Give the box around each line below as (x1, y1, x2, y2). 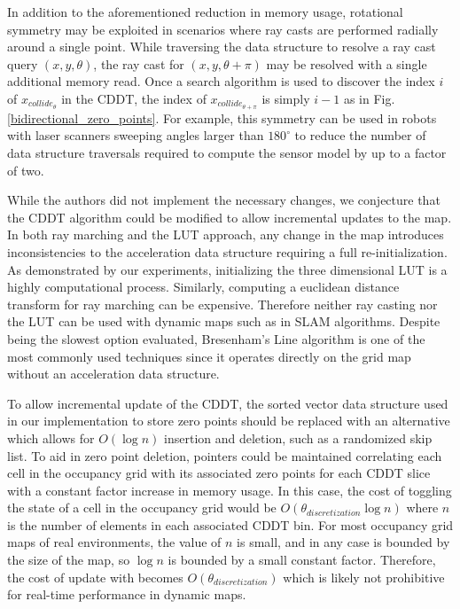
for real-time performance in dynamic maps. (7, 585, 246, 604)
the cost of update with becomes (7, 567, 183, 586)
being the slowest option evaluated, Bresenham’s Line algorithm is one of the (7, 329, 425, 347)
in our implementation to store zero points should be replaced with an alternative (7, 411, 450, 430)
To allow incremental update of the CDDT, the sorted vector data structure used (7, 394, 448, 412)
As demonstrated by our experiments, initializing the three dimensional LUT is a (7, 260, 448, 278)
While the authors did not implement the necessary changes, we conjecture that (7, 191, 441, 209)
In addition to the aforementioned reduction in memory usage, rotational (7, 3, 403, 20)
